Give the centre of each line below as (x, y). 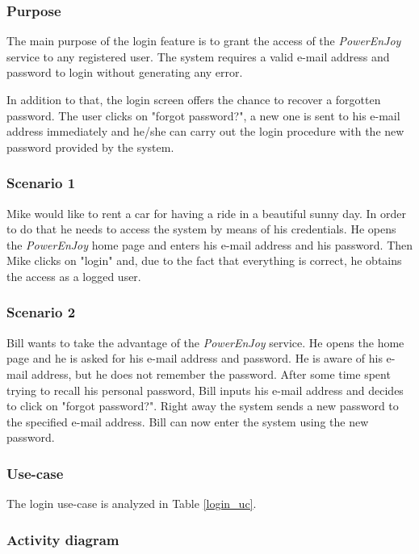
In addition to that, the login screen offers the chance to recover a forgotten (194, 99)
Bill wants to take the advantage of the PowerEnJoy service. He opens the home (205, 342)
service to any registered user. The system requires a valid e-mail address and (198, 56)
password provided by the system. (90, 147)
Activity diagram (63, 539)
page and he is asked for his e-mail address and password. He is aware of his (195, 358)
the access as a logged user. (74, 276)
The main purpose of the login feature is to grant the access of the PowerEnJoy (204, 41)
